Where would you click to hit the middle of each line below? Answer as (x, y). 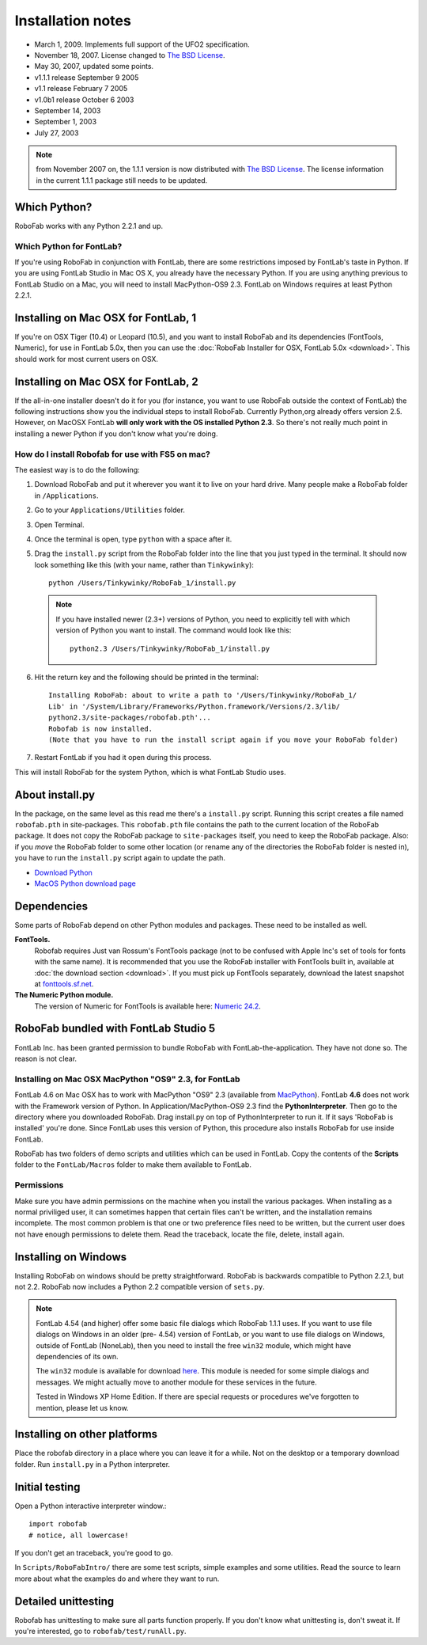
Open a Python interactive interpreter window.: (91, 1506)
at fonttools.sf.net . (64, 984)
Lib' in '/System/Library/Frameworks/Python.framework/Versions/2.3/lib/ (195, 706)
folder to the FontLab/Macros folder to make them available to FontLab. (133, 1164)
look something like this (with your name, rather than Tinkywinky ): (144, 564)
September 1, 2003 (66, 122)
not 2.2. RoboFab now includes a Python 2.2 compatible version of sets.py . (140, 1287)
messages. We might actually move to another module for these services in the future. (177, 1382)
